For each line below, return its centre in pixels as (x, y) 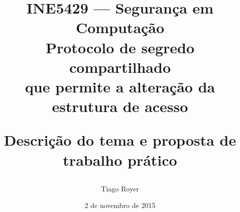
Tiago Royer (120, 188)
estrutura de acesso (120, 106)
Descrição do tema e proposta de (120, 140)
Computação (120, 27)
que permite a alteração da (120, 86)
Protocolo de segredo (120, 47)
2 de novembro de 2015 (120, 205)
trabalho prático (120, 160)
